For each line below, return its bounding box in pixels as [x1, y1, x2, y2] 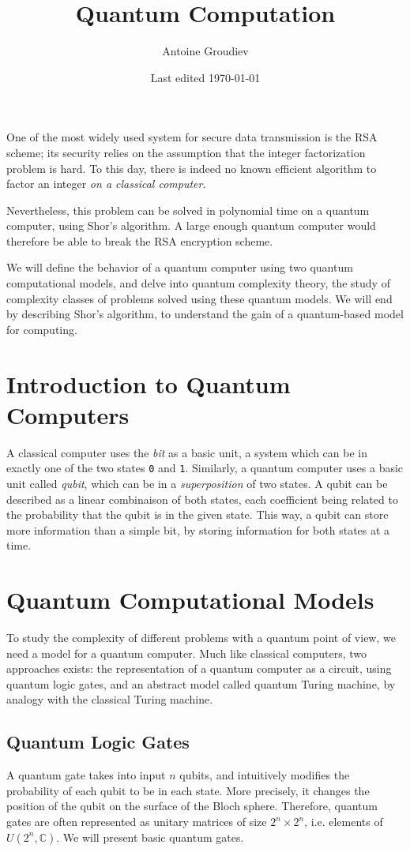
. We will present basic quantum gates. [56, 828, 244, 845]
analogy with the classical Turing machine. [6, 691, 213, 707]
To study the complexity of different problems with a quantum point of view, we [6, 629, 396, 646]
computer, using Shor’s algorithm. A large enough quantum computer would [6, 217, 376, 234]
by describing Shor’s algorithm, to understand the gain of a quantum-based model [6, 306, 404, 322]
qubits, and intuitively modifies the [179, 767, 350, 783]
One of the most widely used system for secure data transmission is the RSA [6, 129, 378, 145]
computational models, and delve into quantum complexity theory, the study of [6, 275, 390, 291]
